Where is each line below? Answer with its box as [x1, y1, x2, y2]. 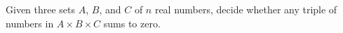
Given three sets [6, 2, 76, 16]
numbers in [6, 15, 54, 30]
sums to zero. [103, 15, 161, 30]
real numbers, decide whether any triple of [154, 2, 337, 16]
